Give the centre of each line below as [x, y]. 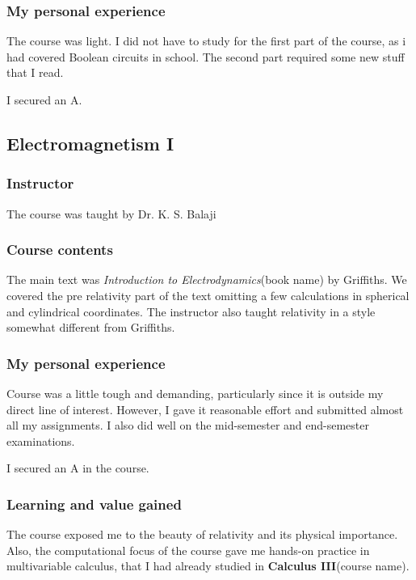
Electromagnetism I [90, 143]
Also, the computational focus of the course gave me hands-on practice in [188, 550]
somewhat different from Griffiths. [91, 327]
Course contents [60, 250]
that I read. [35, 72]
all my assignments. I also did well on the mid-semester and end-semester [188, 425]
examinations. [41, 440]
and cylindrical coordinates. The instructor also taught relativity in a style [191, 311]
